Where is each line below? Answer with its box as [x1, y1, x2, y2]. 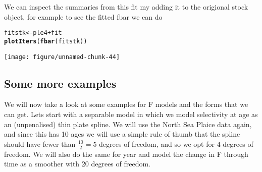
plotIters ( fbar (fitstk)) [4, 37, 87, 45]
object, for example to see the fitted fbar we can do [4, 11, 163, 22]
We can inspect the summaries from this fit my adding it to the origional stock [4, 2, 248, 12]
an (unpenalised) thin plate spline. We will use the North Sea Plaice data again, [4, 119, 252, 129]
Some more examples [4, 75, 117, 91]
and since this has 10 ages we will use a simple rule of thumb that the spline [4, 129, 240, 139]
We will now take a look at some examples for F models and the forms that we [4, 99, 248, 109]
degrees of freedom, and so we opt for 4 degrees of [99, 138, 253, 149]
